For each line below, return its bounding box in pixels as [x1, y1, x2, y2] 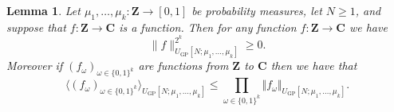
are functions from [138, 57, 229, 74]
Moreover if [6, 57, 63, 74]
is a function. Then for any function [119, 18, 297, 35]
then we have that [270, 57, 357, 74]
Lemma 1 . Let [6, 2, 81, 18]
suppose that [6, 18, 66, 35]
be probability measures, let [191, 2, 322, 18]
